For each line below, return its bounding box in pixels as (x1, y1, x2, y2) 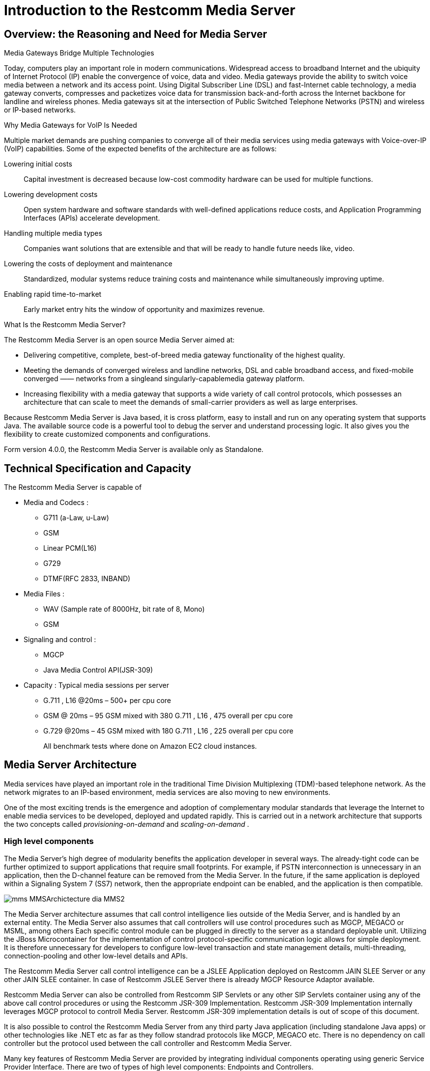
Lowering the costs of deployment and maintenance (4, 259, 172, 268)
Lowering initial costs (4, 160, 72, 169)
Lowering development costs (4, 190, 98, 199)
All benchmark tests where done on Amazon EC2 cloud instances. (43, 742, 257, 751)
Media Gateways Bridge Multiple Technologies (4, 49, 154, 57)
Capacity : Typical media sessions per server (24, 681, 169, 690)
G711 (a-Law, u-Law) (43, 513, 109, 522)
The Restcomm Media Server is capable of (4, 483, 142, 492)
